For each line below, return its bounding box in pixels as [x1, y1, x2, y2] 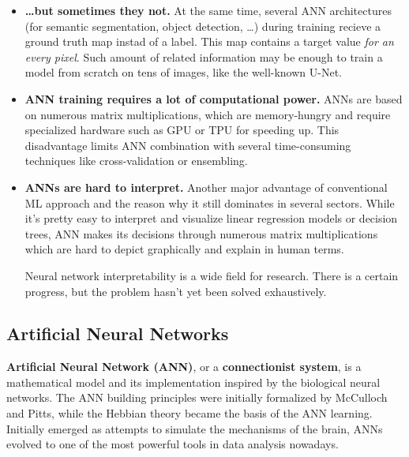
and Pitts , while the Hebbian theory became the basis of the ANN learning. [6, 405, 373, 421]
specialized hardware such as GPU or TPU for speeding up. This [24, 122, 340, 138]
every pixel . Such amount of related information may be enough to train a [24, 48, 383, 65]
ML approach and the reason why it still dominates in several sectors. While [24, 194, 395, 211]
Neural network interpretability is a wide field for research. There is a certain [24, 267, 399, 283]
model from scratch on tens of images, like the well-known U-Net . [24, 64, 343, 81]
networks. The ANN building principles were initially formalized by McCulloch [6, 389, 388, 406]
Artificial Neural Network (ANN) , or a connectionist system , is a [6, 358, 362, 375]
